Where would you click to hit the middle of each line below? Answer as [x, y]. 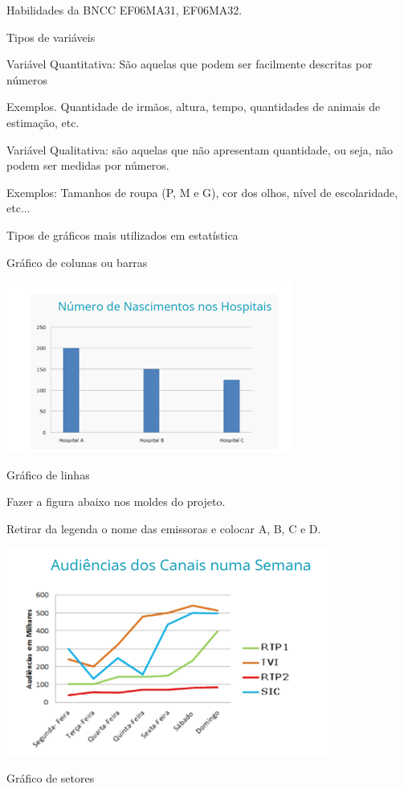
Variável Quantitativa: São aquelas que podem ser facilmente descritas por [190, 64]
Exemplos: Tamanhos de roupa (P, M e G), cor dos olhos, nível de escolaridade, [202, 192]
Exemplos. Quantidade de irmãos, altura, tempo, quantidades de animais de [194, 107]
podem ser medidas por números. [88, 165]
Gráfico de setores [51, 778]
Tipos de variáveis [51, 37]
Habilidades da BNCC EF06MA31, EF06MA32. [124, 10]
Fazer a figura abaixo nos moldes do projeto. [116, 501]
